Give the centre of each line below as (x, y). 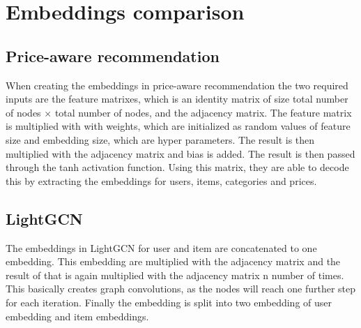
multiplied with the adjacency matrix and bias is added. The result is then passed (180, 153)
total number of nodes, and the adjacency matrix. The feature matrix (203, 112)
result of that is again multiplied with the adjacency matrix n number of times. (175, 275)
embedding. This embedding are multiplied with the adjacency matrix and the (173, 261)
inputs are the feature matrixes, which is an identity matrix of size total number (177, 99)
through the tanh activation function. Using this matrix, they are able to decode (177, 167)
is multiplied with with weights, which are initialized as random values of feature (178, 126)
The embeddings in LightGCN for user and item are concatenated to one (161, 247)
